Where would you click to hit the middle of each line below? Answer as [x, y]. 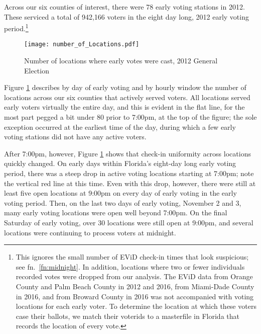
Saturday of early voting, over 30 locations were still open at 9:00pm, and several [129, 222]
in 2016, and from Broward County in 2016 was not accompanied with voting [135, 296]
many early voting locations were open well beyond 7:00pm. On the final [116, 213]
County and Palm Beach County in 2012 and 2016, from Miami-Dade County [135, 286]
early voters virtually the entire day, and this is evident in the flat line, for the [124, 107]
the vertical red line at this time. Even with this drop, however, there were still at [130, 183]
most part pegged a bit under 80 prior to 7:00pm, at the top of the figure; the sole [130, 117]
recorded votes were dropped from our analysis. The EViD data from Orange [134, 276]
